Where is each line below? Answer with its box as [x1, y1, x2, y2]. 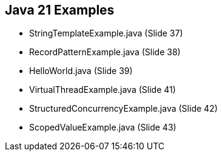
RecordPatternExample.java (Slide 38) [29, 47, 181, 58]
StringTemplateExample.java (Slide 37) [29, 28, 183, 39]
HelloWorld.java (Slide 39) [29, 66, 133, 76]
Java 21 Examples [5, 2, 115, 18]
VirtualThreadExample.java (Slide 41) [29, 84, 176, 95]
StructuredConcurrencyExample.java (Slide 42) [29, 103, 218, 114]
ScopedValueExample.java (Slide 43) [29, 122, 177, 133]
